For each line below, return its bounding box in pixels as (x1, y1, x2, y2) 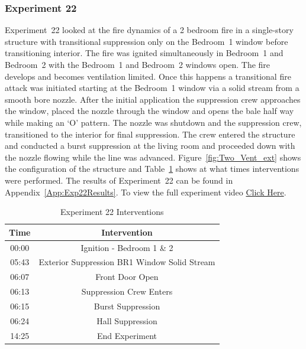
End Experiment (96, 329, 157, 341)
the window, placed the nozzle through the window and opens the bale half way (5, 105, 294, 117)
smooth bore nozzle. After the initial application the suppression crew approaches (5, 93, 301, 105)
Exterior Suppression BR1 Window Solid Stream (38, 256, 215, 268)
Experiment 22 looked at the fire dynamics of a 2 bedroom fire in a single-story (5, 24, 294, 36)
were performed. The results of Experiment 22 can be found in (5, 174, 233, 186)
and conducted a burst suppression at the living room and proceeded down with (5, 139, 295, 152)
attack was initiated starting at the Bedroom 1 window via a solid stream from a (5, 81, 299, 94)
